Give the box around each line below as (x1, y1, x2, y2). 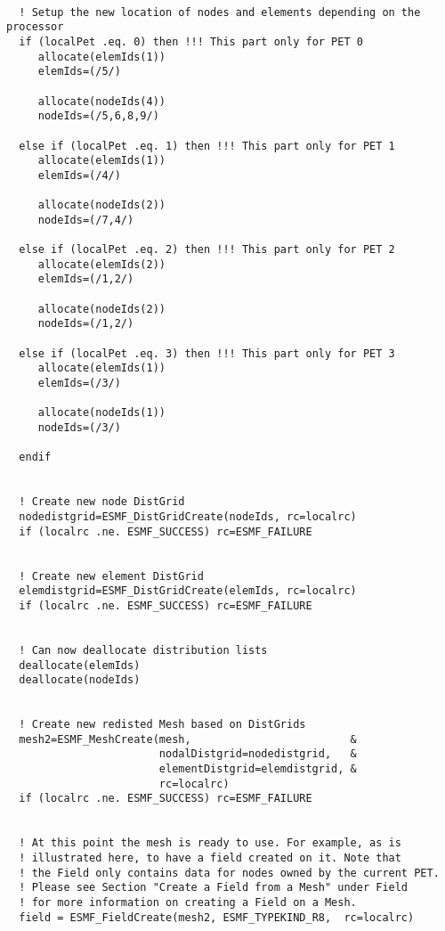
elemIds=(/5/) (37, 65, 121, 78)
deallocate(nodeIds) (19, 674, 141, 687)
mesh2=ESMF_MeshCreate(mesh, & (19, 732, 357, 746)
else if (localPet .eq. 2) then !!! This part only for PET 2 (19, 243, 395, 257)
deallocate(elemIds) (19, 658, 141, 672)
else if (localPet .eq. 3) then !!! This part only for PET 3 (19, 347, 395, 360)
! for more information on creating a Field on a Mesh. (19, 896, 357, 910)
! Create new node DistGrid (19, 495, 185, 509)
